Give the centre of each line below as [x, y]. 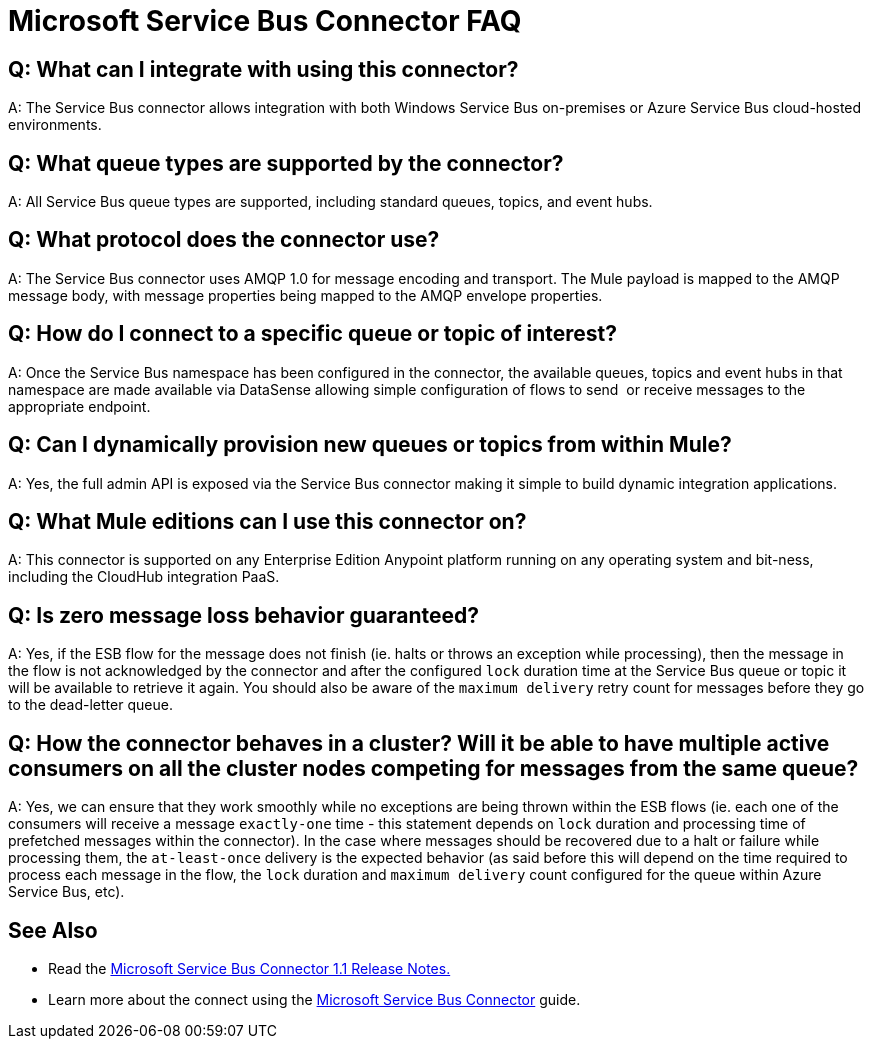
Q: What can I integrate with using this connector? [263, 69]
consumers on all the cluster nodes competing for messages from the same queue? [433, 768]
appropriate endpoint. [79, 406]
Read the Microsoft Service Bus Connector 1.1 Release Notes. [249, 968]
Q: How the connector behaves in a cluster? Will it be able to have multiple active [419, 743]
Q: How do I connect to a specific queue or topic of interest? [313, 334]
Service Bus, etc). [66, 892]
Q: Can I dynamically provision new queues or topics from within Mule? [370, 445]
